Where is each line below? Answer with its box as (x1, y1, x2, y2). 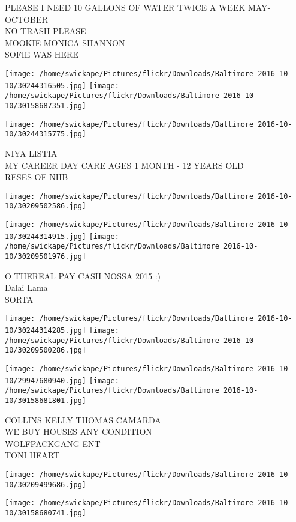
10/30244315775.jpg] (5, 130, 87, 139)
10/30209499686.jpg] (5, 480, 87, 489)
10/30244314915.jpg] (5, 232, 87, 241)
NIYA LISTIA (5, 147, 58, 159)
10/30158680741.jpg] (5, 509, 87, 517)
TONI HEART (5, 449, 59, 461)
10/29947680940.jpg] (5, 376, 87, 385)
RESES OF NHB (5, 171, 68, 183)
